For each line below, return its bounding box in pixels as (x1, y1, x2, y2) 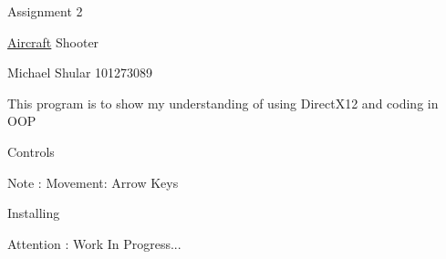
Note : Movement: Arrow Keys (7, 172, 179, 192)
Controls (7, 141, 55, 161)
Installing (7, 203, 60, 223)
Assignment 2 (7, 2, 83, 20)
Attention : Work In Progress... (7, 233, 182, 253)
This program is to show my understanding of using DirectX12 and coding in (7, 93, 439, 112)
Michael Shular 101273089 (7, 63, 153, 82)
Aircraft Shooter (7, 32, 99, 51)
